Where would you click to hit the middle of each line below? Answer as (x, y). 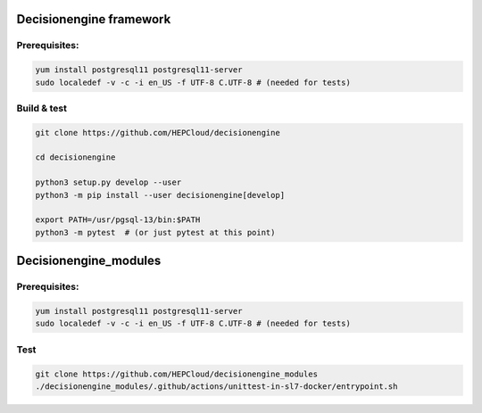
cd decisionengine (75, 157)
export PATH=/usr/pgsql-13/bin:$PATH (118, 220)
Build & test (42, 108)
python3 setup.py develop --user (108, 182)
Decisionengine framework (94, 19)
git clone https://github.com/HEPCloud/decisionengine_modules (177, 374)
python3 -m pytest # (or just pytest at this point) (155, 232)
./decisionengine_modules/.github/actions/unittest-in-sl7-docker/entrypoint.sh (216, 386)
